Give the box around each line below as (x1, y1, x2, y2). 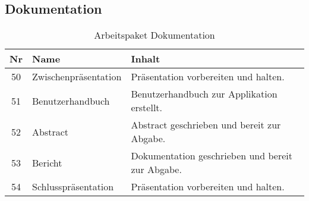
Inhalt (131, 52, 160, 66)
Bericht (31, 155, 62, 169)
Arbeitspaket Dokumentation (94, 28, 215, 42)
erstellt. (131, 100, 163, 115)
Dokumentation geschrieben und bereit (131, 149, 292, 163)
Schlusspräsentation (31, 180, 114, 194)
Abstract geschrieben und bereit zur (131, 118, 281, 132)
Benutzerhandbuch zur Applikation (131, 87, 278, 101)
